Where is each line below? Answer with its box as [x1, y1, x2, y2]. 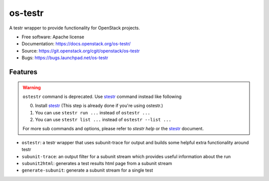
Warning [22, 85, 41, 90]
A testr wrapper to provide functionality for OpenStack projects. [9, 25, 140, 31]
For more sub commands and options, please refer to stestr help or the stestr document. [22, 126, 204, 132]
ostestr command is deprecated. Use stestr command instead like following [22, 93, 182, 99]
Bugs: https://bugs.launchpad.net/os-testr [21, 55, 109, 61]
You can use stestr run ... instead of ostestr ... [35, 109, 150, 115]
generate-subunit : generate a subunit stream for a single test [21, 167, 153, 174]
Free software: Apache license [21, 34, 85, 40]
